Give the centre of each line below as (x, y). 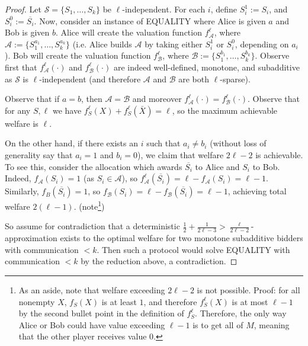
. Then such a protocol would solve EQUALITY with (193, 249)
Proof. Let (23, 9)
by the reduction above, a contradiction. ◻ (159, 261)
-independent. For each (164, 9)
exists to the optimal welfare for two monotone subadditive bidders (182, 238)
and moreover (157, 99)
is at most (250, 301)
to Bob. (266, 166)
